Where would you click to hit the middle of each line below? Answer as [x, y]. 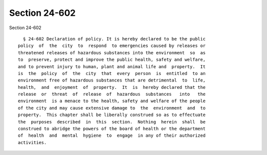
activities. [32, 142]
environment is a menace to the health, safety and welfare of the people [112, 101]
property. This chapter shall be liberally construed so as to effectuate [112, 115]
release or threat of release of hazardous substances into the [112, 94]
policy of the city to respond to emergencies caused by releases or [112, 46]
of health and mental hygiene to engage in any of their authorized [112, 136]
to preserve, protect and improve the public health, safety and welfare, [112, 60]
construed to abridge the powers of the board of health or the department [112, 129]
